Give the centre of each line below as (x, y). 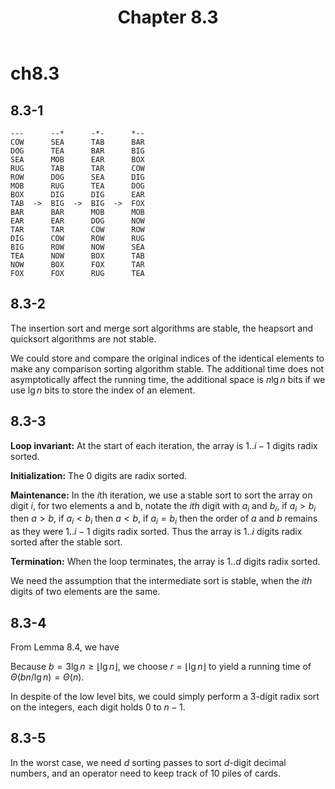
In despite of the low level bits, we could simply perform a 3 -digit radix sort (165, 697)
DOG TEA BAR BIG (77, 151)
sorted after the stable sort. (66, 542)
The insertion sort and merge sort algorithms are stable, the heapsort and (162, 328)
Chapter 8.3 (168, 17)
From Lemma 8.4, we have (65, 647)
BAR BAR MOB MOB (77, 212)
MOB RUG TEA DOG (77, 186)
